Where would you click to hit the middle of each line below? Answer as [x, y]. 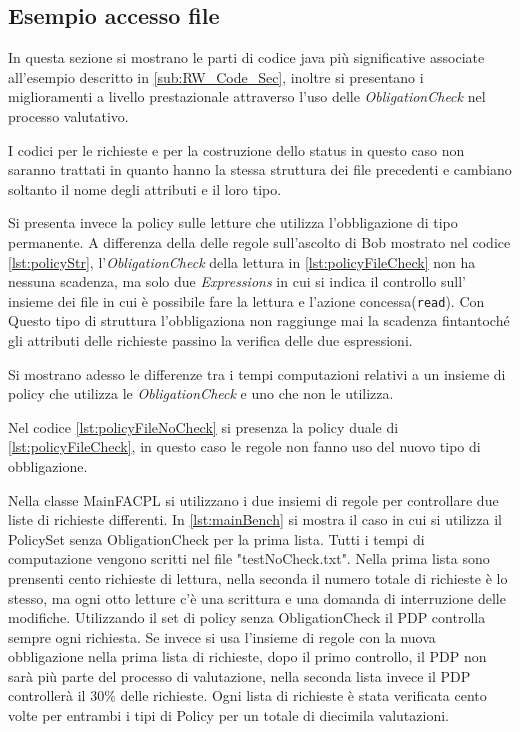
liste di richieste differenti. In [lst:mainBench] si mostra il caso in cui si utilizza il [255, 519]
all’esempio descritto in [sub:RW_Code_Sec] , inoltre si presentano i [216, 76]
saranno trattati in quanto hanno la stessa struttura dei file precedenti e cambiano [260, 169]
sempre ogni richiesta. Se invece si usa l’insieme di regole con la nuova [222, 636]
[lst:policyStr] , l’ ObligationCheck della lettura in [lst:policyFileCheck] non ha [242, 261]
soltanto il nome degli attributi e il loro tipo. [145, 188]
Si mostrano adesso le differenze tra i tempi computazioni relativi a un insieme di [257, 373]
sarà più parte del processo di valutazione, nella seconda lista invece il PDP [239, 675]
